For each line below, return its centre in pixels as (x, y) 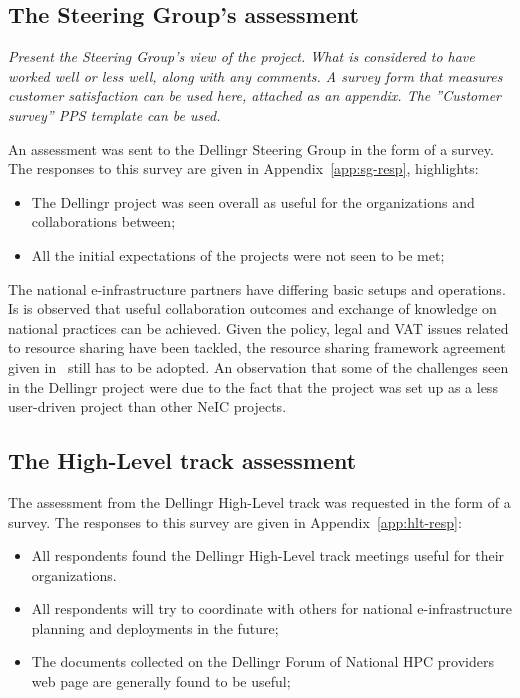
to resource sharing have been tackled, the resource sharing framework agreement (257, 347)
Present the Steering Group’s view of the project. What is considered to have (241, 56)
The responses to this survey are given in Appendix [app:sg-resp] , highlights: (243, 168)
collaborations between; (103, 221)
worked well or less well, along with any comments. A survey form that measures (255, 75)
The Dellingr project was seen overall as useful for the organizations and (253, 201)
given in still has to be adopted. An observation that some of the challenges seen (258, 366)
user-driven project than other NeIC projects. (147, 406)
